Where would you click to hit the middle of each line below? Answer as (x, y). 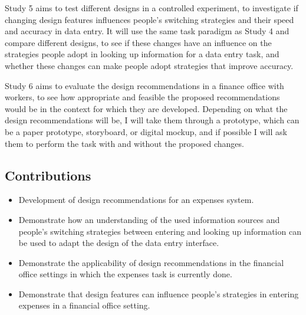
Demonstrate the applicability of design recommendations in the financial (151, 262)
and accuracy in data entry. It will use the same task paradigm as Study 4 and (147, 31)
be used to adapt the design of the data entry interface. (119, 243)
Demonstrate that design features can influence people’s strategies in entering (159, 293)
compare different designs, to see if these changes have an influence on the (138, 42)
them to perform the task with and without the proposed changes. (124, 143)
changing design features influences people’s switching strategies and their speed (149, 19)
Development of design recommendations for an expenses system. (136, 200)
